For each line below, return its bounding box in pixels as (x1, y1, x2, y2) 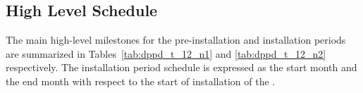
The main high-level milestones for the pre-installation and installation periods (6, 32, 346, 47)
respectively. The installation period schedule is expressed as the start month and (6, 60, 357, 75)
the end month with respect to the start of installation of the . (6, 73, 276, 88)
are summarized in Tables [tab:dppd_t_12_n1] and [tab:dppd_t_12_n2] (6, 46, 326, 61)
